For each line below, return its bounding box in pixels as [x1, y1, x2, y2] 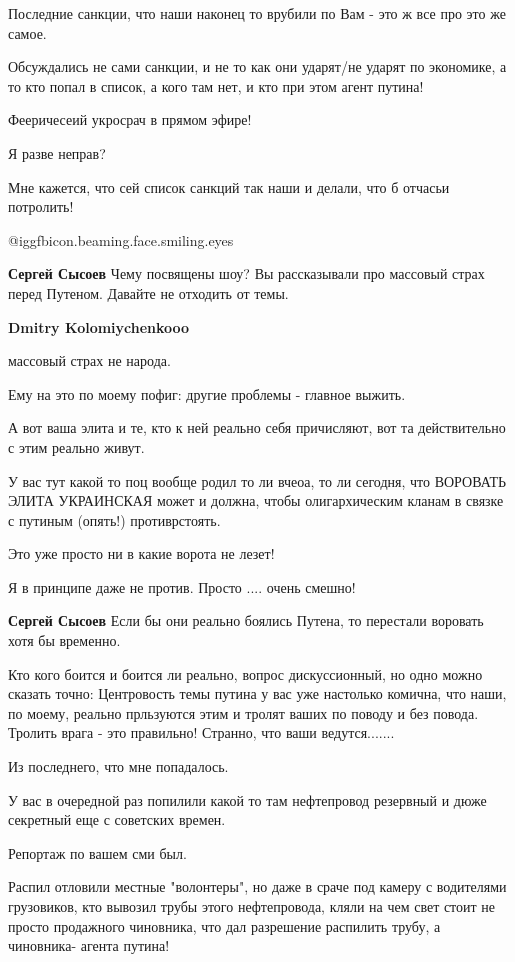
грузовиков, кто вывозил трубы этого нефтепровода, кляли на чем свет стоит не [8, 896, 496, 916]
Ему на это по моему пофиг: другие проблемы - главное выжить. [8, 383, 406, 404]
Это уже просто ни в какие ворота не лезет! [8, 543, 275, 564]
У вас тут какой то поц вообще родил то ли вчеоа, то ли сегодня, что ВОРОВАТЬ [8, 470, 507, 491]
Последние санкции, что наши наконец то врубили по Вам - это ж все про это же [8, 3, 506, 23]
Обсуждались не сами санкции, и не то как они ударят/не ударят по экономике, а [8, 56, 507, 77]
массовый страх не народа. [8, 350, 171, 371]
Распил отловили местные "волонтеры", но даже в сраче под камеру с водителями [8, 876, 507, 897]
